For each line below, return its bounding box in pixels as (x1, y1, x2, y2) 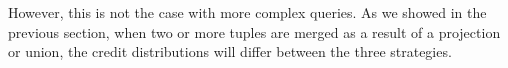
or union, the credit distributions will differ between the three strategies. (8, 41, 452, 62)
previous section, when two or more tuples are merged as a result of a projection (8, 21, 501, 42)
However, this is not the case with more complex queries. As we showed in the (8, 2, 487, 22)
